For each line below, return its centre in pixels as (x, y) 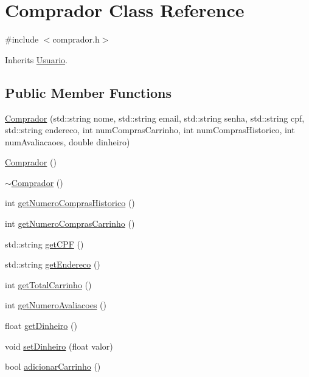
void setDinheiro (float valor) (59, 346)
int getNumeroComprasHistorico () (70, 203)
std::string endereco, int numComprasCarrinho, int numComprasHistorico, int (150, 130)
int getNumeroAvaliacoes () (56, 305)
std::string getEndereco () (53, 264)
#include (22, 39)
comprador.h (76, 39)
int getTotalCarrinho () (48, 284)
